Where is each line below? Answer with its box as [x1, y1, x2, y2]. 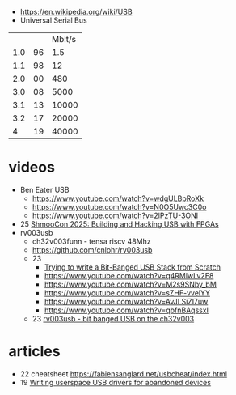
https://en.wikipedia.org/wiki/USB [19, 7, 133, 16]
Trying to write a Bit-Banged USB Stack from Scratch [44, 262, 221, 272]
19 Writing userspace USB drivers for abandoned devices [19, 377, 212, 387]
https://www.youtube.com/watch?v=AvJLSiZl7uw [44, 296, 209, 306]
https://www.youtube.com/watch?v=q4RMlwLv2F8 [44, 270, 214, 280]
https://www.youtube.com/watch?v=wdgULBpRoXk [32, 193, 204, 203]
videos [8, 158, 55, 176]
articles [8, 342, 61, 361]
